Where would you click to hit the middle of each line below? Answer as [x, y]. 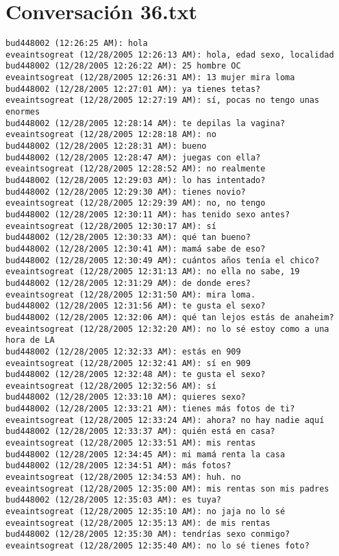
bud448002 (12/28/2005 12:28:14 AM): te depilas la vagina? [146, 123]
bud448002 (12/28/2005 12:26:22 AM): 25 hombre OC [123, 66]
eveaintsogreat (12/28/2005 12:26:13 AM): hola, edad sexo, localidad [170, 55]
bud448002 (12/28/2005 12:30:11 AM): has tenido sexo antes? [148, 214]
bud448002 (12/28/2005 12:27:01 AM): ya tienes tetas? [133, 89]
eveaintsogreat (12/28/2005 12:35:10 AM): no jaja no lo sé [146, 512]
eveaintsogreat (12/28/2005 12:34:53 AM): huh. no [123, 478]
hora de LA [30, 340]
